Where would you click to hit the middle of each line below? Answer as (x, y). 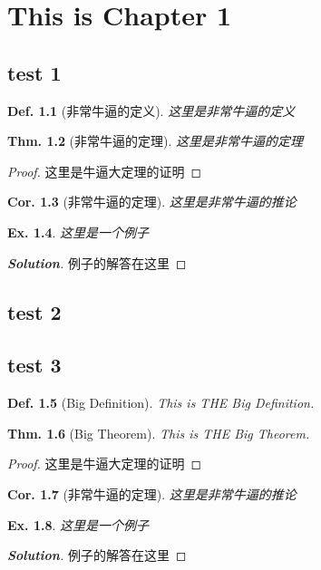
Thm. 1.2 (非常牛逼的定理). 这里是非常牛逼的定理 (156, 141)
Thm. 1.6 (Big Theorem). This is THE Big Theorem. (159, 433)
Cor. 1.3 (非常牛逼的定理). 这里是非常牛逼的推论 (152, 202)
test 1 (34, 72)
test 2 (34, 311)
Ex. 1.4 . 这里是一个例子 (78, 232)
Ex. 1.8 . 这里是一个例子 (78, 524)
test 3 (34, 365)
